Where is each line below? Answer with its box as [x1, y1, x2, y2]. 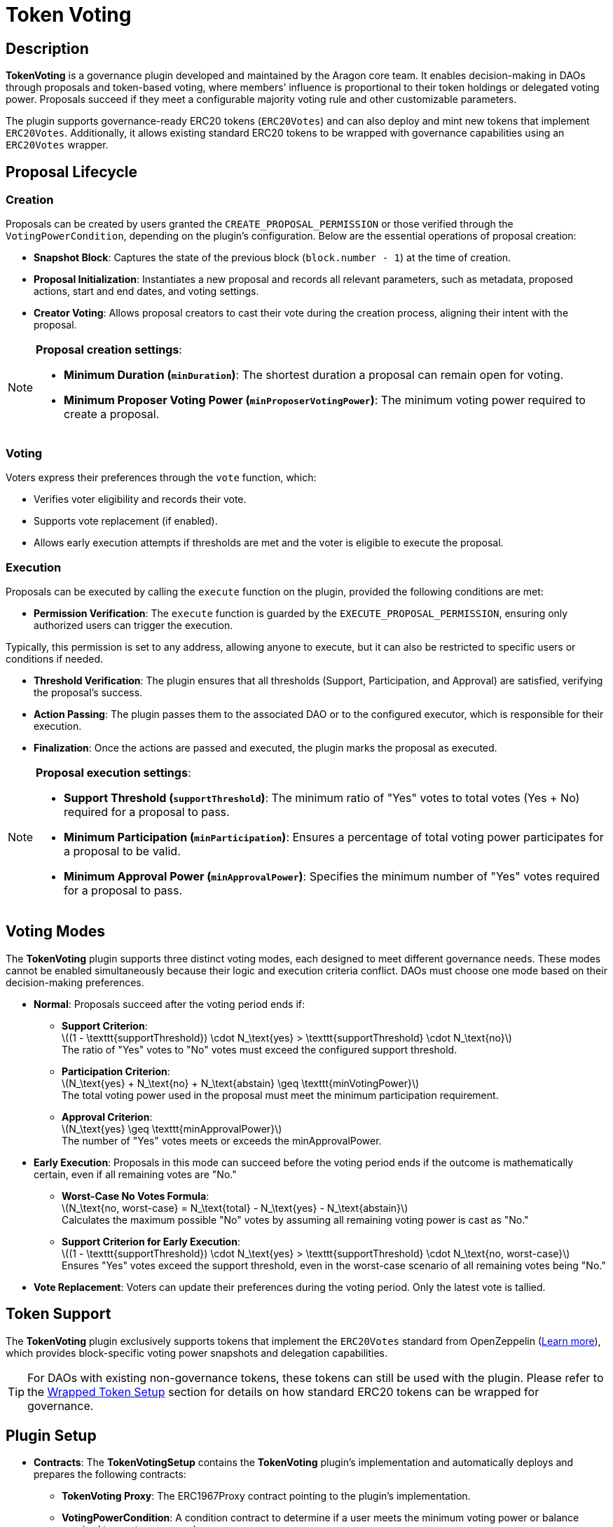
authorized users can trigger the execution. [34, 619, 233, 631]
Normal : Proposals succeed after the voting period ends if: [34, 997, 305, 1010]
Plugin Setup [6, 1427, 97, 1444]
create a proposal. [64, 407, 160, 422]
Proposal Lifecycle [6, 163, 138, 181]
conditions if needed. [6, 652, 104, 665]
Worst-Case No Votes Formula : [62, 1189, 209, 1202]
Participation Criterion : [62, 1065, 170, 1077]
